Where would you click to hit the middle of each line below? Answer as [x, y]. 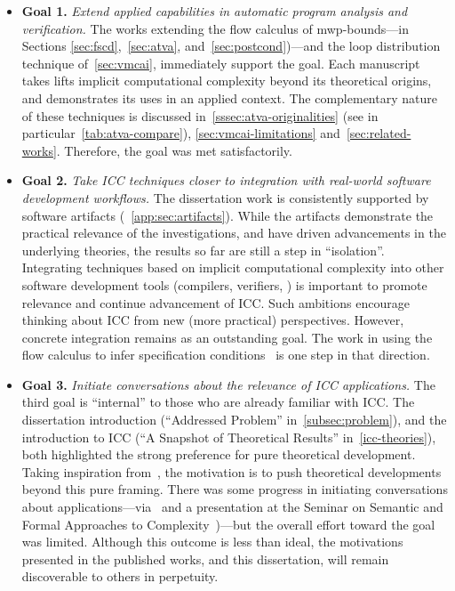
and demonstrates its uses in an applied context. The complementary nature [229, 97]
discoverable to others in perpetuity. [120, 576]
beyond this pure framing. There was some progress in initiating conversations [235, 489]
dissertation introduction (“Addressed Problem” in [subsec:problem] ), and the [234, 420]
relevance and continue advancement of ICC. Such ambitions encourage [216, 302]
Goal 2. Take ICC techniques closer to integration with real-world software [226, 180]
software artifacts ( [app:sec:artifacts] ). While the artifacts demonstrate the [227, 215]
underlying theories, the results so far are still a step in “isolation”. [203, 250]
